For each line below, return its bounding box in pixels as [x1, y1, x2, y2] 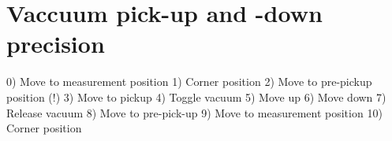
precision [6, 28, 105, 60]
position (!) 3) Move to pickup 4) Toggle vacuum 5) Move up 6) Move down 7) [6, 88, 386, 105]
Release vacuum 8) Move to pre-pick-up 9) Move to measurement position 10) [6, 104, 383, 121]
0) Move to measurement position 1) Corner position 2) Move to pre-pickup [6, 73, 372, 90]
